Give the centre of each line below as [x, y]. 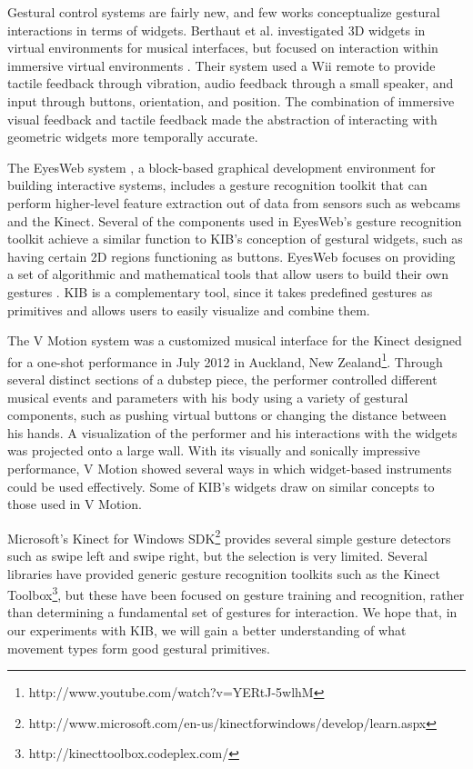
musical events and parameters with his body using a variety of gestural [208, 397]
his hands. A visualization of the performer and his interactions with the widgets [232, 432]
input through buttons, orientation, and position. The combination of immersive [231, 100]
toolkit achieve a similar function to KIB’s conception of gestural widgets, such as [235, 239]
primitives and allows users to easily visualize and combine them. [189, 310]
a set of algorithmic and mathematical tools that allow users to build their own [228, 274]
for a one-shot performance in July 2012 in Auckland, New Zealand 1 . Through [225, 360]
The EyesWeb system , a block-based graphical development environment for [221, 167]
